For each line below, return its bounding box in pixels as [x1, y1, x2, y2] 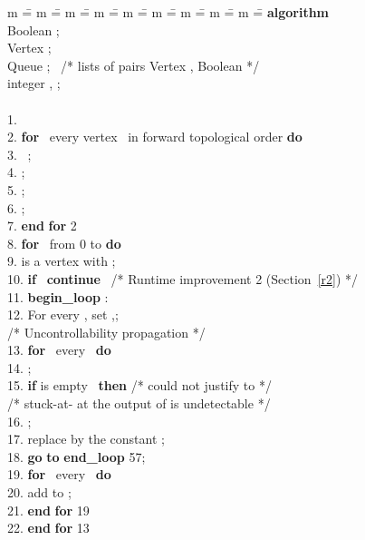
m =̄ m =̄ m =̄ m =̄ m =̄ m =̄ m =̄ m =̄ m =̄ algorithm [7, 3, 330, 21]
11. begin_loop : [7, 287, 109, 306]
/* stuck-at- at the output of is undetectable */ [7, 394, 271, 413]
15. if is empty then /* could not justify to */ [7, 376, 272, 395]
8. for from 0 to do [7, 233, 121, 252]
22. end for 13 [7, 518, 90, 537]
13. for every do [7, 340, 111, 359]
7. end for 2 [7, 216, 77, 235]
